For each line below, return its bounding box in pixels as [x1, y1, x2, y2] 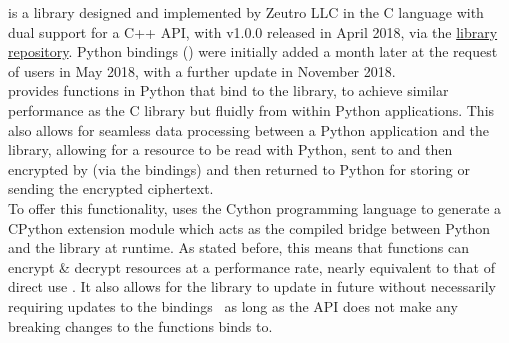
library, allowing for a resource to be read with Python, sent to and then [8, 139, 453, 160]
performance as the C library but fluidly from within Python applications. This [8, 99, 495, 120]
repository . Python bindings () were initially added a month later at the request [8, 41, 498, 62]
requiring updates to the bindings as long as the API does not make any [8, 295, 458, 316]
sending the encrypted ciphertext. [8, 178, 214, 199]
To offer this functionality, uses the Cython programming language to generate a [8, 197, 502, 218]
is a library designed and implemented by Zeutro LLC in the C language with [8, 2, 484, 22]
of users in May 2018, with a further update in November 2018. [8, 60, 396, 81]
